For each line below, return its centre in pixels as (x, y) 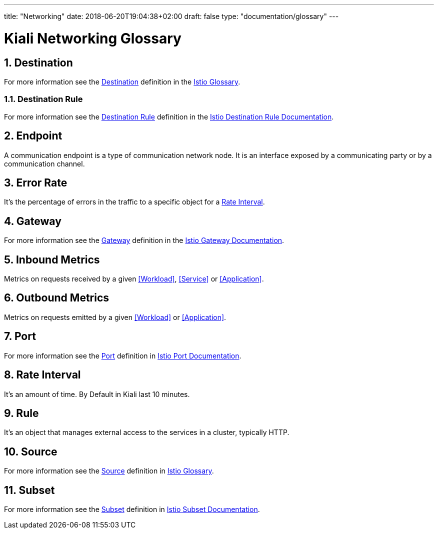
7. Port (20, 336)
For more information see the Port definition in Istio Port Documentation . (123, 355)
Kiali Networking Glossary (93, 38)
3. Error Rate (36, 182)
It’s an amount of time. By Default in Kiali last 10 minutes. (97, 394)
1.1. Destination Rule (43, 99)
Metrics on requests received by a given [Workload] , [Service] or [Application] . (134, 279)
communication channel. (44, 163)
